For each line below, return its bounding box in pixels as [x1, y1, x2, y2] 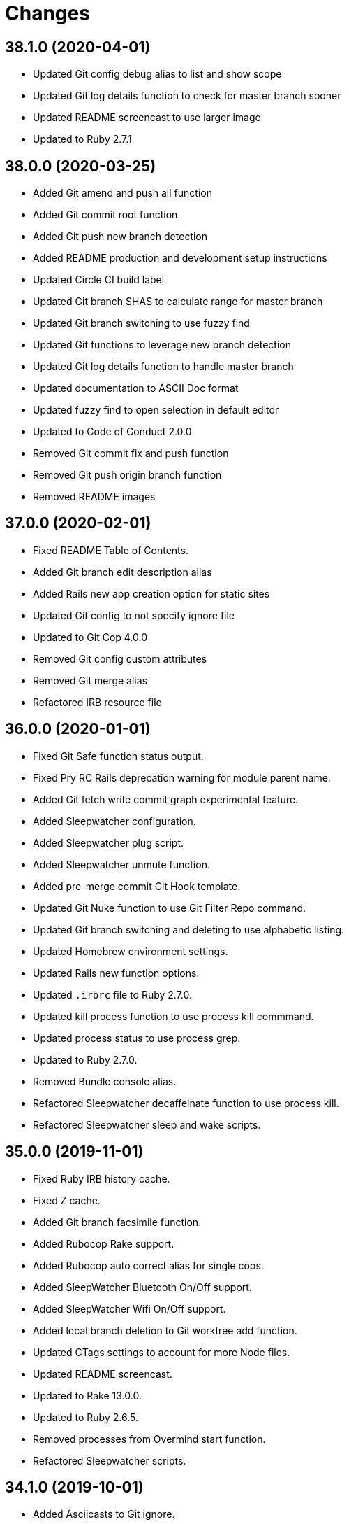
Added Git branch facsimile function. [33, 1215, 202, 1228]
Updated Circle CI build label [33, 274, 165, 286]
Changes [5, 1, 90, 25]
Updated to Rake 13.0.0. [33, 1389, 142, 1402]
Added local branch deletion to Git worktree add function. [33, 1324, 297, 1336]
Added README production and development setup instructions [33, 252, 327, 264]
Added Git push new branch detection [33, 230, 208, 243]
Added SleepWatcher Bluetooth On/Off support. [33, 1280, 252, 1293]
